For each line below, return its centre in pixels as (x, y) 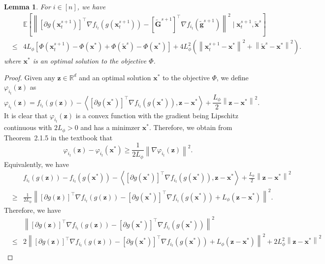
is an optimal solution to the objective (90, 61)
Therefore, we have (32, 210)
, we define (232, 77)
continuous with (28, 127)
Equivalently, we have (37, 164)
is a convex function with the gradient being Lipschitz (157, 115)
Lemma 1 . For (27, 6)
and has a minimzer (110, 127)
